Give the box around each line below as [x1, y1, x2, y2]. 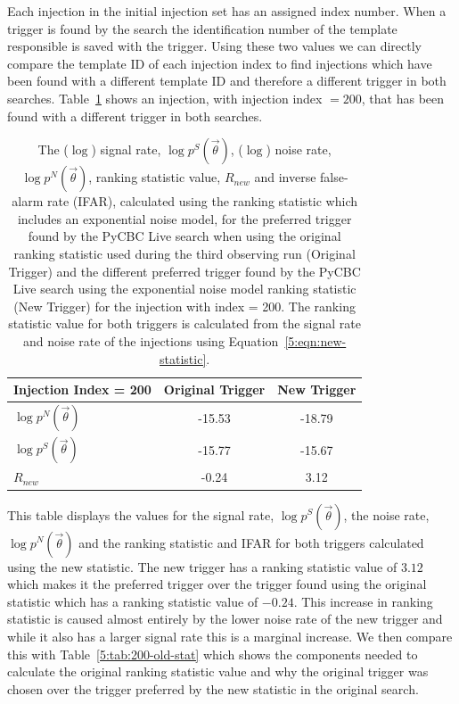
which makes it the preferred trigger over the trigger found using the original [7, 575, 427, 593]
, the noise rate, [343, 505, 430, 524]
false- [320, 168, 348, 186]
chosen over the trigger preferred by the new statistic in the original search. [7, 679, 419, 698]
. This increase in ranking [293, 592, 433, 610]
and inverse [254, 168, 316, 186]
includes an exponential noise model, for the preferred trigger [17, 209, 352, 228]
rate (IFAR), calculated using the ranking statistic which [47, 192, 357, 211]
